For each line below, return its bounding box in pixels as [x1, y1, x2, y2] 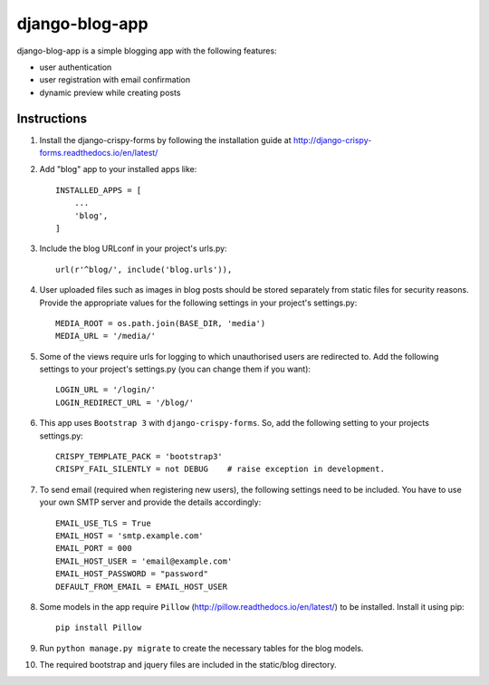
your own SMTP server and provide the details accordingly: [39, 497, 262, 507]
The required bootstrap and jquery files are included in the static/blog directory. [39, 660, 337, 671]
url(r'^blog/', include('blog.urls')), [55, 264, 233, 275]
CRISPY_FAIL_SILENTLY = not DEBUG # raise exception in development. [55, 464, 385, 475]
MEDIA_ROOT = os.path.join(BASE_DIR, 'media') [55, 318, 266, 328]
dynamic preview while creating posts [39, 87, 181, 98]
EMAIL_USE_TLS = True [55, 517, 151, 528]
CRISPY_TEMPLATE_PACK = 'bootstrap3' [55, 451, 224, 462]
